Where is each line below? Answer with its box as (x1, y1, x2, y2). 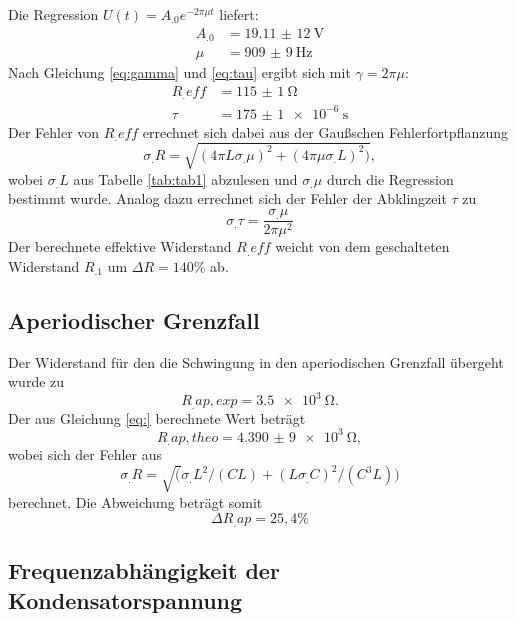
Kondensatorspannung (8, 584, 243, 615)
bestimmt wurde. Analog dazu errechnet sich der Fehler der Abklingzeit (8, 188, 447, 209)
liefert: (219, 4, 259, 24)
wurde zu (8, 371, 65, 392)
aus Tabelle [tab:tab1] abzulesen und (73, 168, 298, 189)
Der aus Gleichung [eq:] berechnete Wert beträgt (8, 407, 306, 428)
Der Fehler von (8, 121, 100, 142)
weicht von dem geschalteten (275, 236, 450, 257)
